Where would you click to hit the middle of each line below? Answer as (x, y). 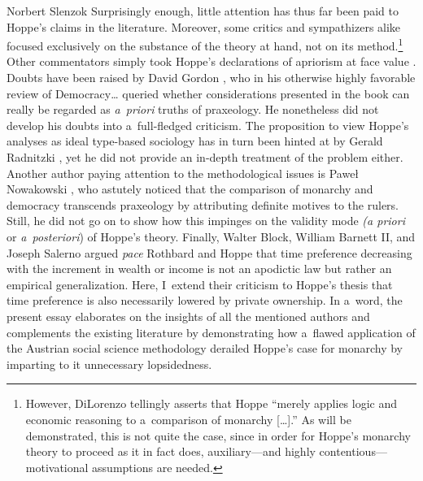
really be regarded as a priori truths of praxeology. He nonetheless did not (193, 109)
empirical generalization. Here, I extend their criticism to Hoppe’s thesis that (200, 284)
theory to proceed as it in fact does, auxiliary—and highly (170, 451)
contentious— (353, 451)
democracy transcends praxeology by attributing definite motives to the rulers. (203, 204)
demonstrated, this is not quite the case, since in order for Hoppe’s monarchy (218, 435)
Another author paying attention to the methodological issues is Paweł (183, 173)
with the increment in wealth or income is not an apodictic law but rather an (199, 269)
